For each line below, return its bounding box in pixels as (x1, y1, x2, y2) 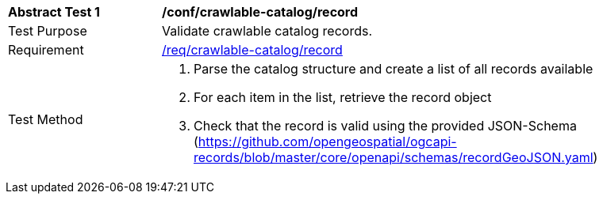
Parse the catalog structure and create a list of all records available (194, 61, 593, 77)
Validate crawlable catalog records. (162, 23, 373, 39)
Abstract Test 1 (8, 4, 100, 20)
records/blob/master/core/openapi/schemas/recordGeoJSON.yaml (194, 149, 593, 165)
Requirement (8, 42, 84, 58)
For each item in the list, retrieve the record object (194, 89, 492, 105)
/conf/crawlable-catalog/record (162, 4, 359, 20)
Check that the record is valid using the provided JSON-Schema (194, 118, 577, 134)
